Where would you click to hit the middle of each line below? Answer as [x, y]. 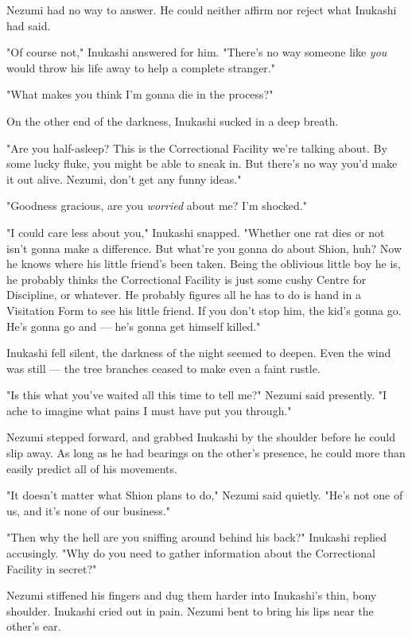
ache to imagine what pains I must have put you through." [149, 410]
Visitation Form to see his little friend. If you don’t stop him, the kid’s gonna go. [204, 310]
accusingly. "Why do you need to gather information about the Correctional [191, 553]
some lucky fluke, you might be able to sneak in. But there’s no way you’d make [202, 163]
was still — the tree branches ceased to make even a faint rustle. [163, 368]
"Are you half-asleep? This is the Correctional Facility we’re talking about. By [197, 148]
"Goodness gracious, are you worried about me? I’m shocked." [157, 206]
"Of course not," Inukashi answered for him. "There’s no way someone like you [197, 52]
